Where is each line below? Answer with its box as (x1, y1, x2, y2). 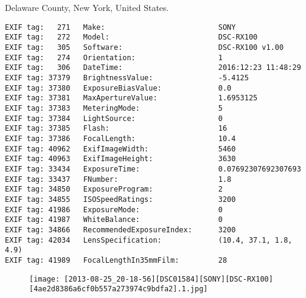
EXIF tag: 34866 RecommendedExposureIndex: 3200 (5, 225, 236, 234)
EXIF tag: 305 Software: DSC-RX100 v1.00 (5, 43, 284, 52)
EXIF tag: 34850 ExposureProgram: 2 (5, 185, 223, 194)
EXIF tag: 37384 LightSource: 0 (5, 114, 223, 123)
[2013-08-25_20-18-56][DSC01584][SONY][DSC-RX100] (64, 274, 273, 283)
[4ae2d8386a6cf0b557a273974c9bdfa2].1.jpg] (29, 285, 208, 294)
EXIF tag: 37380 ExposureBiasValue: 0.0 (5, 83, 232, 92)
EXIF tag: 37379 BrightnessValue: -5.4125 (5, 74, 249, 83)
